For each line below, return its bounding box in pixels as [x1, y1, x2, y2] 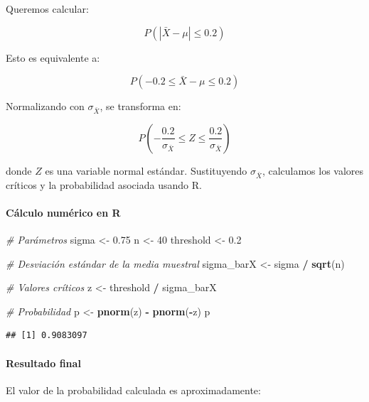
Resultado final [6, 355, 81, 370]
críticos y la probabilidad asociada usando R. [6, 177, 202, 192]
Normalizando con [6, 99, 85, 114]
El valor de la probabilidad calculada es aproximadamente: [6, 382, 261, 397]
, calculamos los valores [262, 163, 364, 178]
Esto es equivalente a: [6, 50, 100, 65]
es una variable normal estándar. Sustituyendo [45, 163, 247, 178]
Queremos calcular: [6, 1, 89, 16]
